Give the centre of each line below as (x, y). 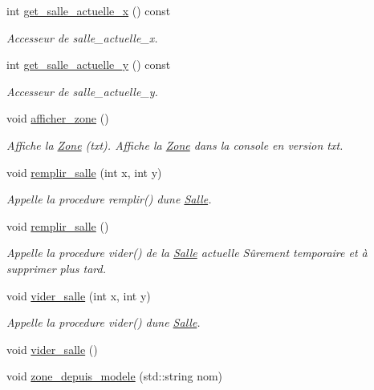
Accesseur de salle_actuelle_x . (82, 37)
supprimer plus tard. (57, 268)
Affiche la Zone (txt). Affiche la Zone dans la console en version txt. (175, 145)
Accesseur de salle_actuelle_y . (82, 91)
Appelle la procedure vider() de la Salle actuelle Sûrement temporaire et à (187, 253)
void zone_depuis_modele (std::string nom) (115, 376)
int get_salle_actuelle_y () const (89, 64)
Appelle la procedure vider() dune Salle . (104, 322)
